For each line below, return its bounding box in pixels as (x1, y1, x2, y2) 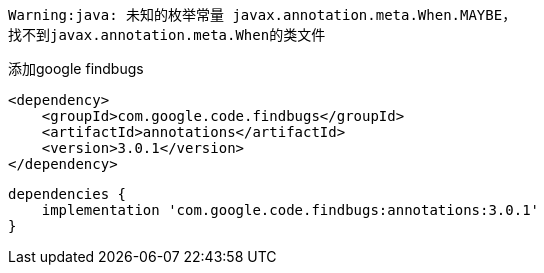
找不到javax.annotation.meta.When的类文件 (8, 27, 326, 43)
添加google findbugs (8, 60, 144, 77)
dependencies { (8, 186, 127, 202)
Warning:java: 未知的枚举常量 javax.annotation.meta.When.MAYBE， (8, 7, 517, 23)
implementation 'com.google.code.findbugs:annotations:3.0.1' (41, 202, 540, 218)
